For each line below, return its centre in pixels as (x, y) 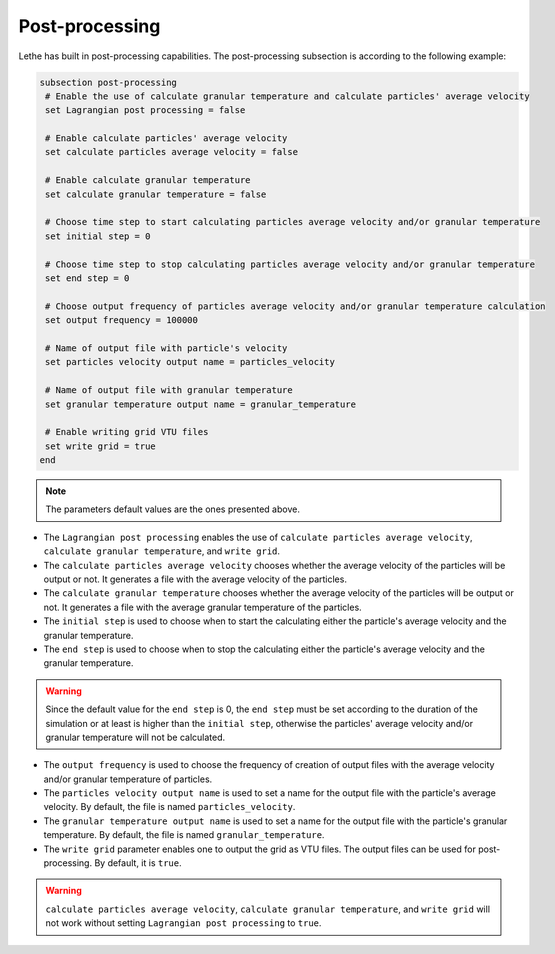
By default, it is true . (138, 863)
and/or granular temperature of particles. (128, 779)
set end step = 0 (87, 278)
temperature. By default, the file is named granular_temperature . (184, 835)
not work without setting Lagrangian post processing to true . (183, 923)
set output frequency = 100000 (122, 320)
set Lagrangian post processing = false (145, 110)
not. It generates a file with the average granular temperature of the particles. (202, 607)
